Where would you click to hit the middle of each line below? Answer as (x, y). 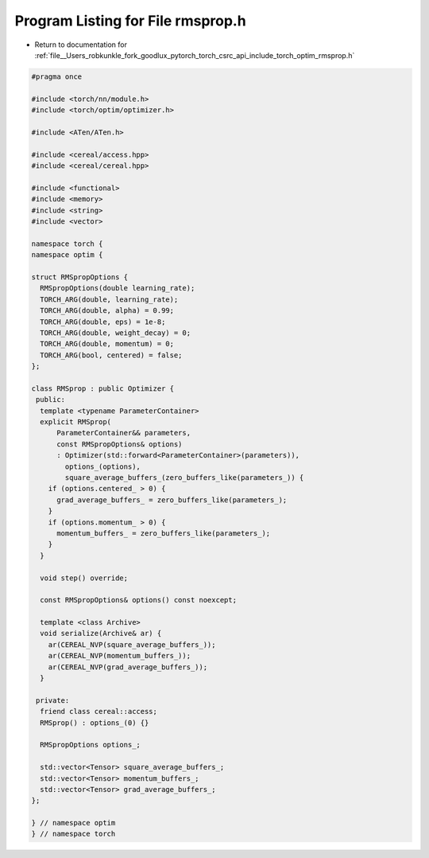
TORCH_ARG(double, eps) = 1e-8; (103, 322)
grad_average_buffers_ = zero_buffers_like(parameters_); (172, 500)
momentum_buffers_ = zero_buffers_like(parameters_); (164, 533)
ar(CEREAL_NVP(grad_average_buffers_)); (128, 667)
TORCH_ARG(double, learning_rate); (109, 299)
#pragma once (57, 76)
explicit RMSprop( (75, 422)
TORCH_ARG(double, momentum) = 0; (107, 344)
